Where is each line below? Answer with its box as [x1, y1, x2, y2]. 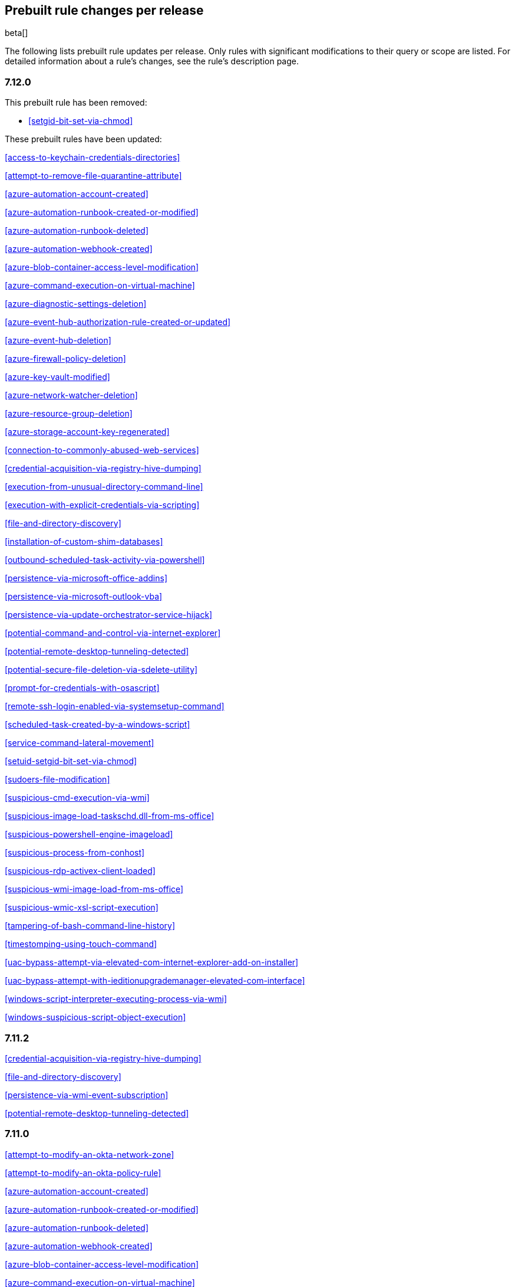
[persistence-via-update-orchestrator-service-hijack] [5, 610, 213, 620]
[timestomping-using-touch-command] [5, 939, 157, 949]
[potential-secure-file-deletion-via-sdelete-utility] [5, 664, 198, 675]
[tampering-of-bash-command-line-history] [5, 921, 176, 931]
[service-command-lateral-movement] [5, 738, 154, 748]
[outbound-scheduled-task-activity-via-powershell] [5, 555, 205, 565]
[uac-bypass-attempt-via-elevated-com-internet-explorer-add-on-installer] [5, 957, 299, 968]
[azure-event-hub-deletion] [5, 335, 111, 346]
